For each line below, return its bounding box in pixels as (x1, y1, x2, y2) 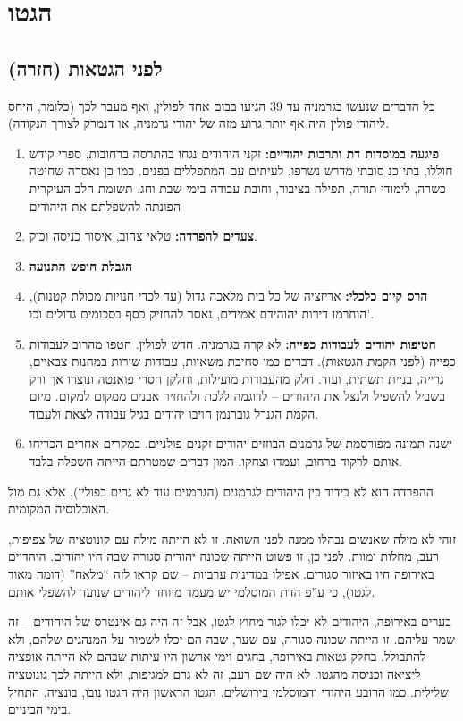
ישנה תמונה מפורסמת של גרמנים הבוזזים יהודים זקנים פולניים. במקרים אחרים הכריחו (29, 434, 452, 453)
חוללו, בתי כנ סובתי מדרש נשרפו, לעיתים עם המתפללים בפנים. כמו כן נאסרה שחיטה (29, 161, 453, 180)
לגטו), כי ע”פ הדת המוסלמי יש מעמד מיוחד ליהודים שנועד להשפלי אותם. (8, 581, 375, 600)
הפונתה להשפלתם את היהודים (29, 196, 181, 215)
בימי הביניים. (8, 700, 72, 718)
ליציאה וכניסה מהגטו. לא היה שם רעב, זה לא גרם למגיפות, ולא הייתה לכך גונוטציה (8, 665, 421, 683)
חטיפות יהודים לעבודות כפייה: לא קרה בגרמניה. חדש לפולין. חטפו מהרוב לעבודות (29, 334, 436, 352)
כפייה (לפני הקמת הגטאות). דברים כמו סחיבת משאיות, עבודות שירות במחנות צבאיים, (29, 352, 456, 370)
